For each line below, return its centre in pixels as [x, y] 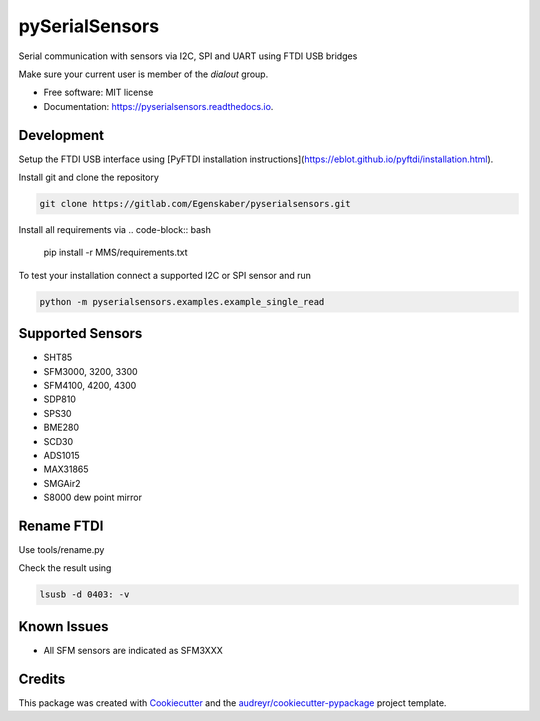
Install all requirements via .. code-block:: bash [115, 229]
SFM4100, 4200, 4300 [90, 386]
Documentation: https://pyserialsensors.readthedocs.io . [158, 106]
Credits [42, 678]
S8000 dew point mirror [92, 497]
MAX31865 [66, 469]
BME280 [61, 427]
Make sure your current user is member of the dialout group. [143, 74]
